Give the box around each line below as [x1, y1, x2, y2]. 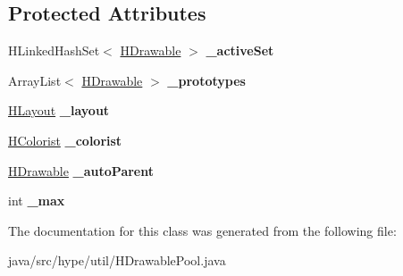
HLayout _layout [8, 101, 110, 120]
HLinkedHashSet [8, 41, 100, 60]
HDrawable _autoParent [8, 161, 154, 180]
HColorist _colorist [8, 130, 122, 149]
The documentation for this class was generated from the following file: [8, 221, 397, 239]
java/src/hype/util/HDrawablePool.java [8, 251, 226, 270]
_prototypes [167, 71, 246, 89]
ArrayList [8, 71, 62, 89]
